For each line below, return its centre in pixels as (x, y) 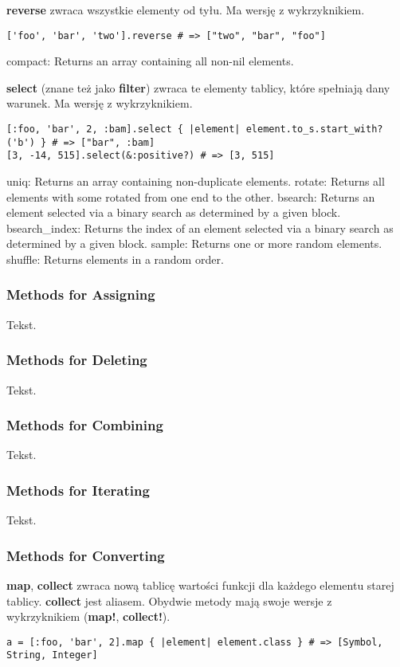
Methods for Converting (86, 555)
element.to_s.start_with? (314, 129)
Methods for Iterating (78, 490)
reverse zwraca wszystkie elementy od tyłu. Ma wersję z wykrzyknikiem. (186, 10)
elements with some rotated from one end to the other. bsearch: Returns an (191, 196)
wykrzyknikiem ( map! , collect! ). (88, 616)
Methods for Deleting (77, 360)
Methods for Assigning (81, 294)
